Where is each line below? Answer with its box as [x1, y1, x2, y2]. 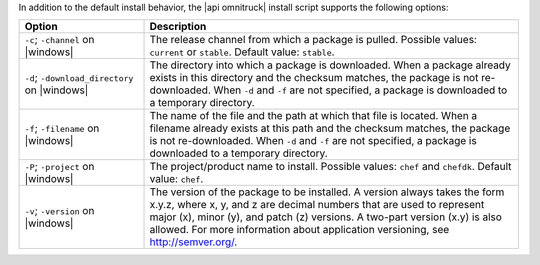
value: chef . [149, 172, 204, 186]
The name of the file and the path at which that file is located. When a [149, 109, 478, 123]
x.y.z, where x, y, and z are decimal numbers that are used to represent [149, 198, 485, 212]
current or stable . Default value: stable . [149, 45, 335, 59]
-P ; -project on [24, 160, 95, 174]
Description [149, 20, 207, 34]
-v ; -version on [24, 204, 95, 218]
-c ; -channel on [24, 33, 95, 47]
